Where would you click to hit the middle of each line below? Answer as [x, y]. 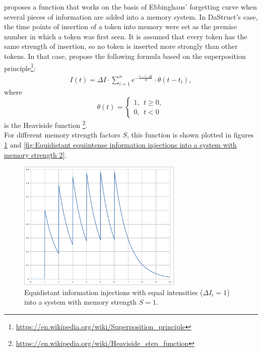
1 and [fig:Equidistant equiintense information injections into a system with [120, 145]
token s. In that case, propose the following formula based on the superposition [125, 56]
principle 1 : [20, 67]
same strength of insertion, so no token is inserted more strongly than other [121, 46]
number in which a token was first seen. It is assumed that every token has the [126, 36]
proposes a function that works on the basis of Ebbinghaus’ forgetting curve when [130, 7]
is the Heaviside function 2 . [46, 124]
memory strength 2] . [36, 154]
